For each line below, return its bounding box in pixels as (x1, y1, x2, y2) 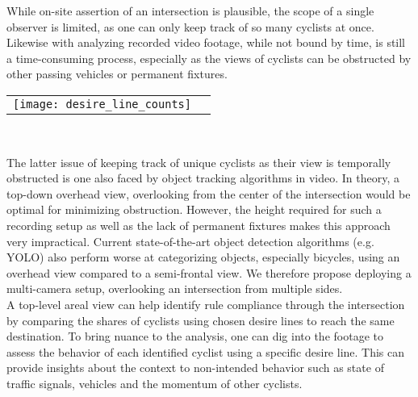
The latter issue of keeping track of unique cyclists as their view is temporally (6, 153, 391, 170)
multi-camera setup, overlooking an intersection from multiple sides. (6, 280, 343, 297)
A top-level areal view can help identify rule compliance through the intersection (6, 295, 405, 312)
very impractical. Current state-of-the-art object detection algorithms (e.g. (6, 232, 374, 249)
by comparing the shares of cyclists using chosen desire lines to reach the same (6, 311, 395, 328)
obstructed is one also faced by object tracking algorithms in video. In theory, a (6, 169, 399, 186)
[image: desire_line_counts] (13, 97, 191, 111)
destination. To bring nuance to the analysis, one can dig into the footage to (6, 328, 383, 345)
